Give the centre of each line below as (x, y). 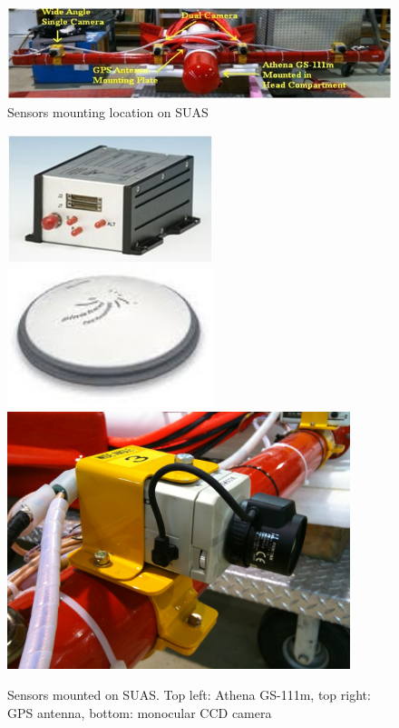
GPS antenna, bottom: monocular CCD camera (140, 712)
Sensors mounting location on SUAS (108, 112)
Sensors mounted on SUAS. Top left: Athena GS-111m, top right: (189, 694)
